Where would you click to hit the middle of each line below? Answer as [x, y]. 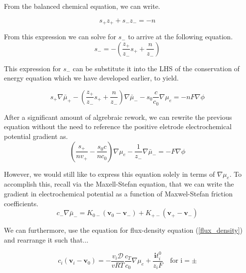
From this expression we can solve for [60, 37]
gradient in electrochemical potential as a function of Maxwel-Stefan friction [118, 194]
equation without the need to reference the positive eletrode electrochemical [118, 126]
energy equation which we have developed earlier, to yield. [91, 78]
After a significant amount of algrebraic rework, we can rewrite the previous [118, 117]
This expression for [33, 68]
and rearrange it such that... [46, 239]
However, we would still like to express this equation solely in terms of [110, 174]
